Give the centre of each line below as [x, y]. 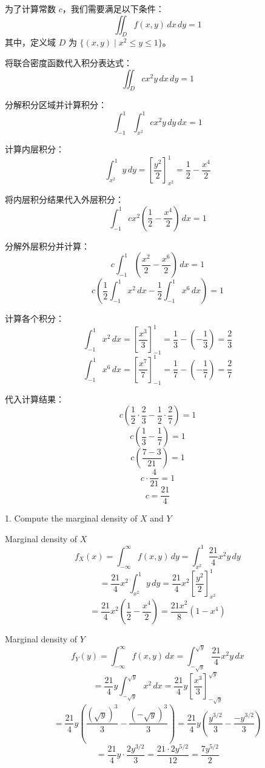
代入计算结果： [35, 399]
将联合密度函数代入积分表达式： [69, 62]
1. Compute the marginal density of [71, 518]
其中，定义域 [30, 42]
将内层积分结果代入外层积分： [64, 199]
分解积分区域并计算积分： [56, 105]
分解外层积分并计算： [47, 246]
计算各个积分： [35, 318]
